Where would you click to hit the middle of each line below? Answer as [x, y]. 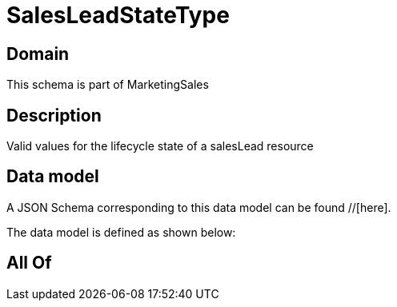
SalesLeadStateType [118, 15]
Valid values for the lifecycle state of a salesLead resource [160, 146]
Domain [38, 54]
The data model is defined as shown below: [121, 232]
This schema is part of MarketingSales [108, 85]
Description [54, 115]
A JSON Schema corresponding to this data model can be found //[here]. [199, 207]
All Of [29, 263]
